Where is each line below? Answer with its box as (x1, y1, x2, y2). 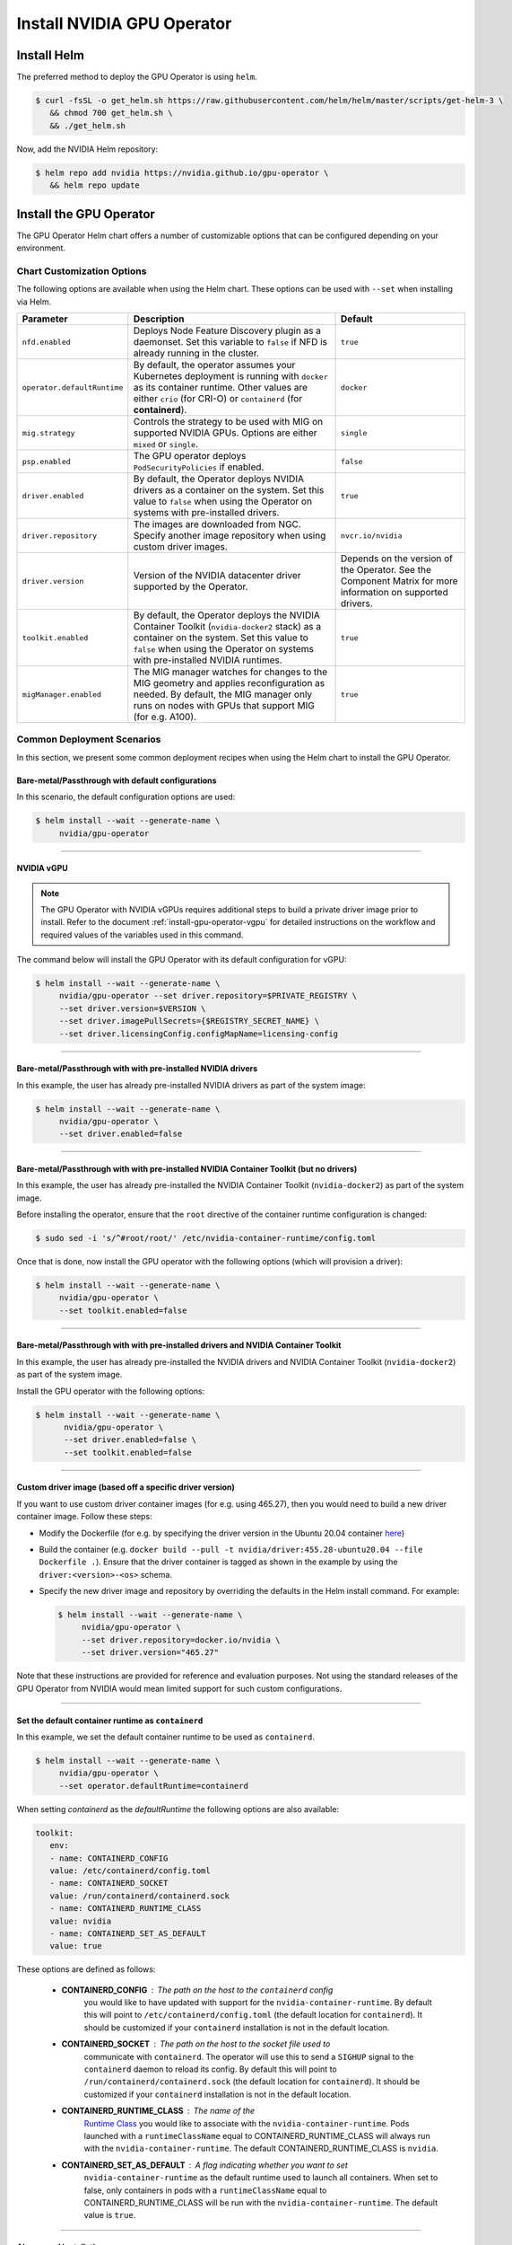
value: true (49, 1941, 102, 1951)
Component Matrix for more (341, 575, 458, 587)
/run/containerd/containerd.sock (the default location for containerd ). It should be (83, 2076, 421, 2087)
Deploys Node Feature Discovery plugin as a (133, 324, 322, 337)
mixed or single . (133, 438, 199, 450)
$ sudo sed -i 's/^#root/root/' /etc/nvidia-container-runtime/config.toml (35, 1233, 377, 1244)
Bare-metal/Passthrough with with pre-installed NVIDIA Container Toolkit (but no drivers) (16, 1163, 358, 1174)
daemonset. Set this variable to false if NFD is (133, 336, 327, 348)
